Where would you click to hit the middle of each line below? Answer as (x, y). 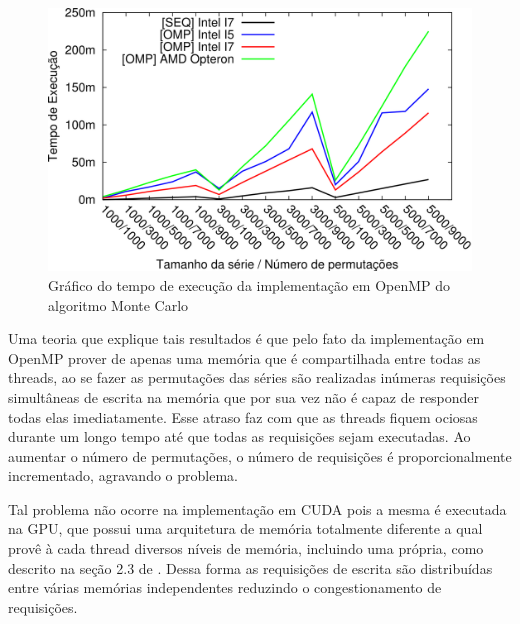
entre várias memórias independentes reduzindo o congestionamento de (225, 587)
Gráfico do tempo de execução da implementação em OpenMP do (249, 284)
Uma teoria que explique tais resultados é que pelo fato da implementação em (246, 338)
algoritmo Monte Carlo (118, 304)
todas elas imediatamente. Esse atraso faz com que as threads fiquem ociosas (243, 416)
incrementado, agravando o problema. (123, 475)
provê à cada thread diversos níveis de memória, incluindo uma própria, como (246, 548)
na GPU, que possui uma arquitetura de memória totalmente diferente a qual (245, 528)
